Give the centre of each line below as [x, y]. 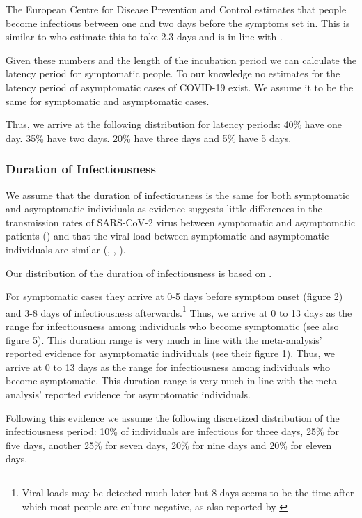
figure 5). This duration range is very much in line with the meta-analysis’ [164, 339]
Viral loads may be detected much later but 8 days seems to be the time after [188, 492]
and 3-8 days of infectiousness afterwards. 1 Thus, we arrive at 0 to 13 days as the [179, 311]
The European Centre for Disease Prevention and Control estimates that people [176, 9]
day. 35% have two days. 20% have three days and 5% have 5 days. [149, 138]
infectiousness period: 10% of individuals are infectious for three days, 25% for [173, 431]
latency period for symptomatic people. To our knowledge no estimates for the [173, 73]
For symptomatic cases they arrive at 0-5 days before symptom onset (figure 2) [174, 296]
